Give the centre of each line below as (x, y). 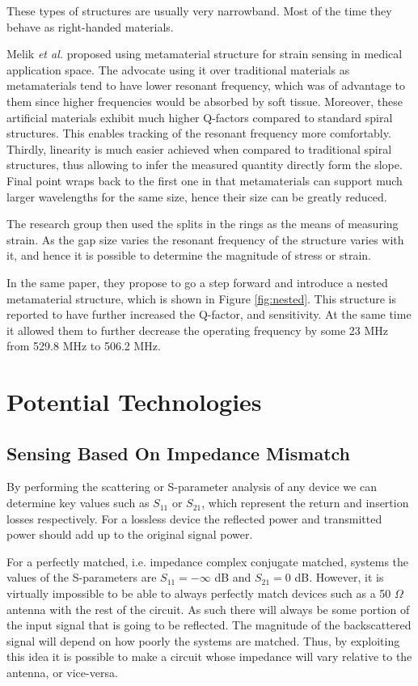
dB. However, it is (339, 577)
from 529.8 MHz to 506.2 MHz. (84, 346)
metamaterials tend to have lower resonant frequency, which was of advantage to (206, 85)
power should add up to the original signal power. (130, 534)
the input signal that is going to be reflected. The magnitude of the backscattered (209, 625)
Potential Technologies (134, 402)
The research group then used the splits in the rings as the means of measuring (203, 224)
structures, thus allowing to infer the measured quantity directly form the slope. (205, 165)
